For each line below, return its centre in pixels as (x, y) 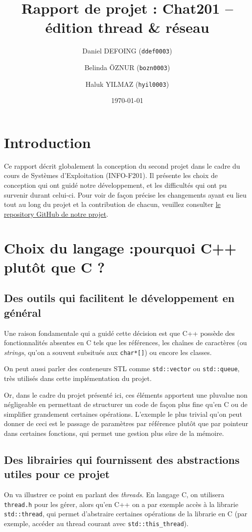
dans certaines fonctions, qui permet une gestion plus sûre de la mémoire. (114, 433)
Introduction (47, 142)
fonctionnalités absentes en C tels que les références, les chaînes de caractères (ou (126, 342)
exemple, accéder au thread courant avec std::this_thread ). (96, 523)
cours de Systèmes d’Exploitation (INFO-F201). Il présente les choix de (111, 175)
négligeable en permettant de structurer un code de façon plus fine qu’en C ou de (126, 404)
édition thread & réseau (127, 27)
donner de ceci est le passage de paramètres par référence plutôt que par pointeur (126, 423)
